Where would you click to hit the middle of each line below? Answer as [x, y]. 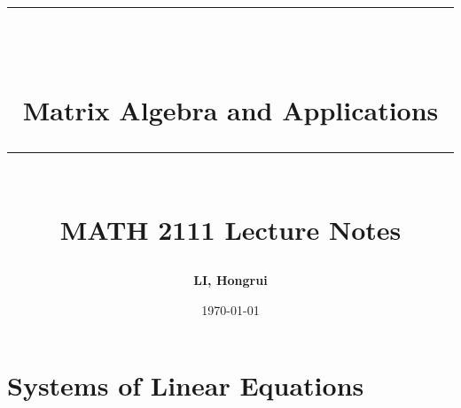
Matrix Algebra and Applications [230, 109]
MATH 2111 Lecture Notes [230, 229]
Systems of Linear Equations [186, 385]
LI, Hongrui [230, 280]
